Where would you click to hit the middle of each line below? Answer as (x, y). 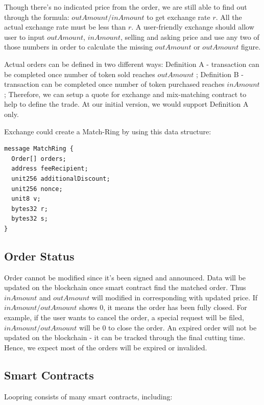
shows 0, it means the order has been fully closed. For (163, 307)
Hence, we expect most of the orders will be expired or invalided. (106, 347)
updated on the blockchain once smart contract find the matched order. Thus (125, 287)
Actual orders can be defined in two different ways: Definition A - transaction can (132, 64)
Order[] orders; (39, 159)
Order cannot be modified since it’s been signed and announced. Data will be (125, 277)
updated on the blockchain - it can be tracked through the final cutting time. (125, 337)
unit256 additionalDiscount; (61, 178)
